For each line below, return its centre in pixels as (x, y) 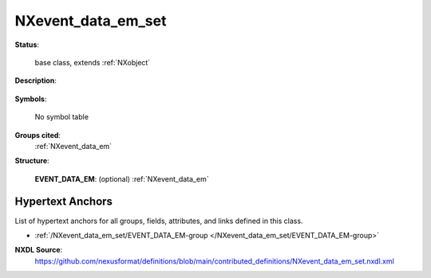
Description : (36, 80)
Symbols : (31, 99)
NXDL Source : (39, 250)
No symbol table (62, 117)
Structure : (32, 161)
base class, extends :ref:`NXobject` (93, 62)
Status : (27, 45)
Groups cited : (38, 135)
